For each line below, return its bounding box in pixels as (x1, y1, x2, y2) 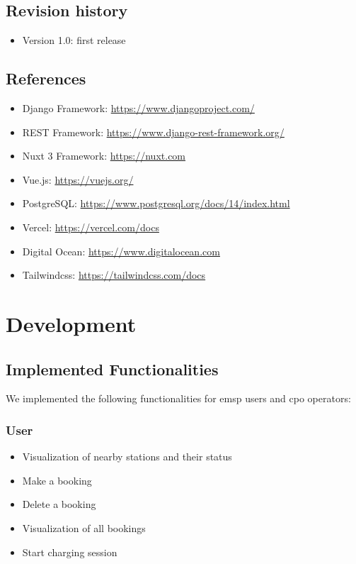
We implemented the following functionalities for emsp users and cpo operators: (6, 391, 351, 406)
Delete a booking (22, 497, 96, 512)
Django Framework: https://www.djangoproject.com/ (22, 101, 255, 115)
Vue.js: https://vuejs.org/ (22, 172, 134, 187)
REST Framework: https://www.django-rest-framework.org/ (22, 124, 285, 139)
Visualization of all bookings (22, 520, 146, 535)
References (6, 67, 86, 89)
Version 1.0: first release (22, 33, 126, 48)
